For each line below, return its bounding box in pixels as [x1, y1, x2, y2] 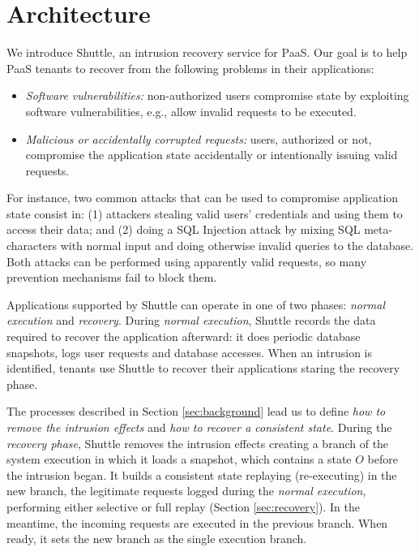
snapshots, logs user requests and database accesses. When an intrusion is [6, 343, 373, 360]
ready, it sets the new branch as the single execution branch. [6, 530, 307, 547]
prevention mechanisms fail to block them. [6, 269, 217, 286]
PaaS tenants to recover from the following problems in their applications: [6, 59, 374, 76]
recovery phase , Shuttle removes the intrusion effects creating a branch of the [6, 434, 389, 451]
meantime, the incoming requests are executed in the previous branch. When [6, 514, 388, 531]
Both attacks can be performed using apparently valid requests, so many [6, 252, 367, 270]
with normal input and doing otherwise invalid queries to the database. [60, 237, 414, 254]
